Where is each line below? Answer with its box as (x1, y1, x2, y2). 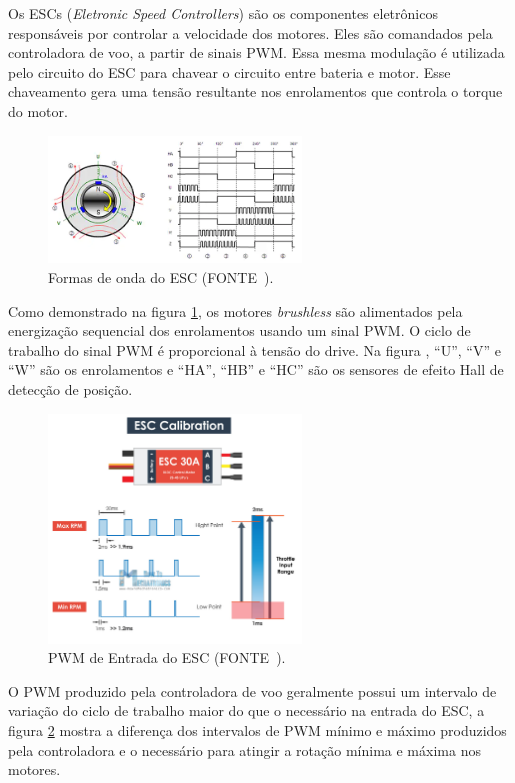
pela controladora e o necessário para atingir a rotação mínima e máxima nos (8, 739, 481, 760)
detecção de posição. (8, 378, 133, 399)
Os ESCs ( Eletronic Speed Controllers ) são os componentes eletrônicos (8, 3, 438, 23)
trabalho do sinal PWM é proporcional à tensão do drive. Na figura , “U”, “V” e (8, 339, 501, 360)
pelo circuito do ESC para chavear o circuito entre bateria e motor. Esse (8, 61, 451, 82)
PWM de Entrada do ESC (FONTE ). (48, 647, 286, 668)
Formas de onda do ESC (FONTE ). (48, 266, 274, 287)
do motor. (8, 100, 68, 121)
